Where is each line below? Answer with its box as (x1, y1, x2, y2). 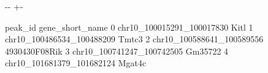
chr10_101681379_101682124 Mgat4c (5, 56, 147, 69)
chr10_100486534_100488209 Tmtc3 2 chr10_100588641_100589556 (5, 33, 264, 45)
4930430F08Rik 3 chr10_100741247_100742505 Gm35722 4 (5, 44, 229, 57)
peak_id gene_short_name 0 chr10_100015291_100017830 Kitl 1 (5, 20, 253, 33)
